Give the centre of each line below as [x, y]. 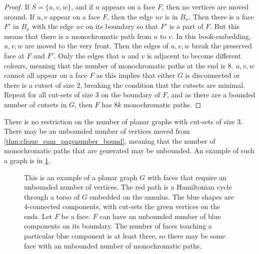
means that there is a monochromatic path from [78, 36]
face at [14, 55]
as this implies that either [136, 75]
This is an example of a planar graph [81, 177]
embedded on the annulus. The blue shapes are [162, 196]
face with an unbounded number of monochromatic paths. [113, 245]
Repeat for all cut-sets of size [49, 95]
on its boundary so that [122, 26]
